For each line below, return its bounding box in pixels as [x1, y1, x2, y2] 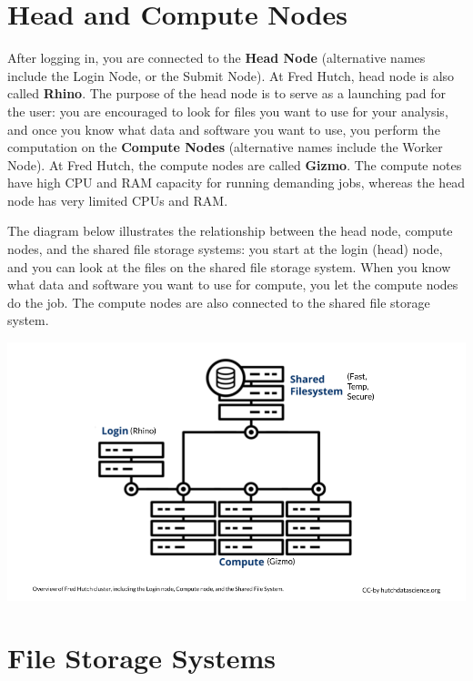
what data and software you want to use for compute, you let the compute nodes [7, 275, 458, 294]
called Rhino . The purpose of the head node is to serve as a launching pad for [7, 84, 446, 103]
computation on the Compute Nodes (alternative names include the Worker [7, 137, 443, 157]
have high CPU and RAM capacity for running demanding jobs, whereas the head [7, 173, 466, 192]
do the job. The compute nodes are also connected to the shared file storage [7, 292, 430, 311]
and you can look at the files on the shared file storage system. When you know [7, 257, 451, 276]
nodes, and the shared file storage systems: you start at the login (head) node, [7, 239, 443, 259]
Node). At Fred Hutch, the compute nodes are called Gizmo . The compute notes [7, 155, 462, 174]
